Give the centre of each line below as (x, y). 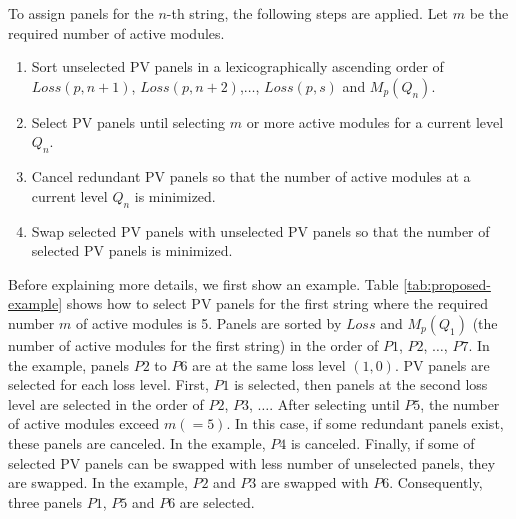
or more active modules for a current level (375, 121)
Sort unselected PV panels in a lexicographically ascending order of (237, 66)
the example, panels (69, 364)
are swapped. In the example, (98, 482)
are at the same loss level (269, 364)
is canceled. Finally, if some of (382, 442)
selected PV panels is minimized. (132, 250)
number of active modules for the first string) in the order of (193, 344)
